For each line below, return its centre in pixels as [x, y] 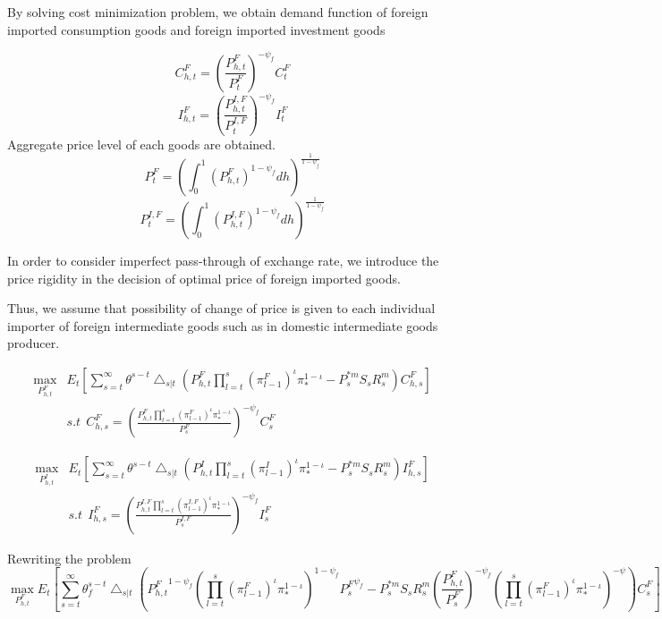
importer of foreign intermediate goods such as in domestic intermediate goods [223, 325]
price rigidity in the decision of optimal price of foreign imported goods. [204, 278]
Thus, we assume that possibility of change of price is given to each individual [221, 308]
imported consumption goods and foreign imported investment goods [196, 29]
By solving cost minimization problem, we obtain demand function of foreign [218, 12]
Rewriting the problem [69, 558]
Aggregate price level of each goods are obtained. [142, 144]
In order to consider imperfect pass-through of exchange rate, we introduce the [223, 260]
